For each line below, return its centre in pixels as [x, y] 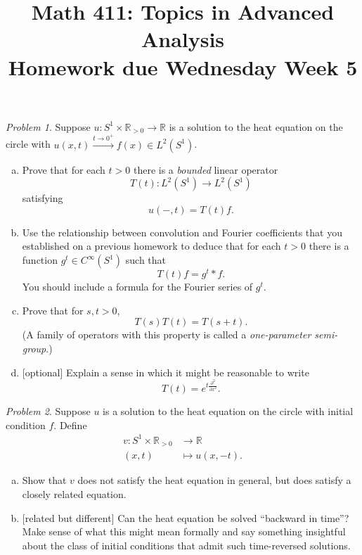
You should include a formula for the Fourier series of [137, 287]
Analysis [183, 39]
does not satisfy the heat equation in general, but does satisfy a [214, 480]
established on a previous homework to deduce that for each [151, 246]
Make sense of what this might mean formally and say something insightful [184, 531]
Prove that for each [64, 169]
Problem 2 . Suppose [48, 411]
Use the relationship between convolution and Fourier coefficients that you [182, 232]
